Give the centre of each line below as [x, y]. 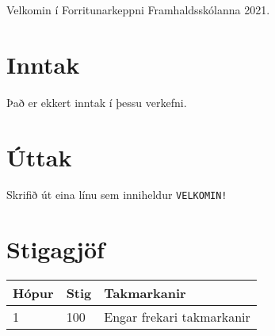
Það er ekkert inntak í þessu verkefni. [97, 102]
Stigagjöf [55, 249]
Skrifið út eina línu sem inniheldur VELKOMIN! [117, 195]
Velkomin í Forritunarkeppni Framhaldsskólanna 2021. [138, 10]
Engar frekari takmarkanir [177, 317]
